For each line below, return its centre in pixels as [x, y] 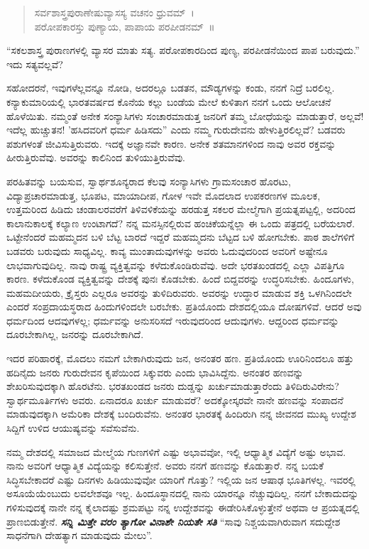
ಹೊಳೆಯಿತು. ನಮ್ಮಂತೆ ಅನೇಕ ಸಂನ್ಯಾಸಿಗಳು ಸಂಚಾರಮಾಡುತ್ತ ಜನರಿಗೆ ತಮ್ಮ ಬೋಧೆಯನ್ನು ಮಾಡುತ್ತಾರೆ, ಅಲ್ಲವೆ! [185, 115]
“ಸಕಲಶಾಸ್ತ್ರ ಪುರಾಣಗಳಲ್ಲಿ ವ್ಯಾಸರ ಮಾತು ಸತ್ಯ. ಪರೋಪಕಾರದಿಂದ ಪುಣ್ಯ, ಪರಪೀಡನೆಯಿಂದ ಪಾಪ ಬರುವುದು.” [183, 50]
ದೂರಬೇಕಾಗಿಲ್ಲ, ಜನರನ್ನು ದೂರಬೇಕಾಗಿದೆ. [75, 334]
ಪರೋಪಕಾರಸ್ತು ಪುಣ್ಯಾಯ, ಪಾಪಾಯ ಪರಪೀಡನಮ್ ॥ [125, 26]
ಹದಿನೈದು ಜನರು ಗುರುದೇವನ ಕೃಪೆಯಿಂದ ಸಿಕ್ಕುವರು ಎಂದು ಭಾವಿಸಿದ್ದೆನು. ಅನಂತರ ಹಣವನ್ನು [155, 372]
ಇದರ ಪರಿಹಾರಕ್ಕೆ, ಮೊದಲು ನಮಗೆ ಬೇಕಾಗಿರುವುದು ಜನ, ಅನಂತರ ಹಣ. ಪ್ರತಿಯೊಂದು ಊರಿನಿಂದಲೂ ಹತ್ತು [180, 358]
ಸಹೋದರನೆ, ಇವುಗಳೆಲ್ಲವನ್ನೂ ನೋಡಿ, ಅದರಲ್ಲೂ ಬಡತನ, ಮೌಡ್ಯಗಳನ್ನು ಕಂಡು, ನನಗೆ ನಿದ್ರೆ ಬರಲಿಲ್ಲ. [171, 88]
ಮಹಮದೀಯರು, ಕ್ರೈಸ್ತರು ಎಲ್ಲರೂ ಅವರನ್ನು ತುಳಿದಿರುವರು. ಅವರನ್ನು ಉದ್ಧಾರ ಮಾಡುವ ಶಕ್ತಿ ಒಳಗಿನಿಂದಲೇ [179, 292]
